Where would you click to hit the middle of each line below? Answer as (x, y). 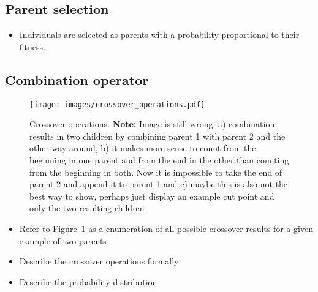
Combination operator (77, 79)
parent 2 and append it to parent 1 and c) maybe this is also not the (159, 184)
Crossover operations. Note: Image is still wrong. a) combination (152, 124)
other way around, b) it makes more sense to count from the (143, 148)
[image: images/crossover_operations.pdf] (117, 104)
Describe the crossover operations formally (99, 261)
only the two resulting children (87, 208)
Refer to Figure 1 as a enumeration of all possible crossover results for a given (166, 228)
